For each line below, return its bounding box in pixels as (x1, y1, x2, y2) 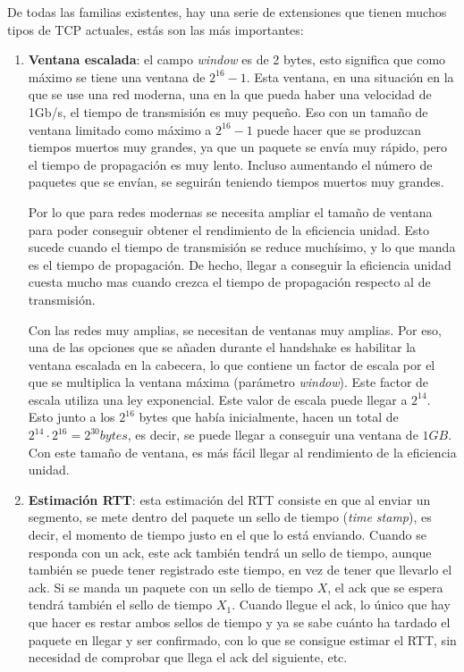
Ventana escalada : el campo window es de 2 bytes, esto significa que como (28, 50, 446, 69)
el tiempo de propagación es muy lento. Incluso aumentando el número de (28, 155, 433, 173)
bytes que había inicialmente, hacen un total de (139, 407, 399, 426)
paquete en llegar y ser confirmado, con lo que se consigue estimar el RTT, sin (28, 630, 457, 649)
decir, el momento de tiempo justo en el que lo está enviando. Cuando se (28, 525, 426, 544)
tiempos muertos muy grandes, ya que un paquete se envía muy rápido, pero (28, 138, 448, 156)
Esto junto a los (28, 407, 115, 426)
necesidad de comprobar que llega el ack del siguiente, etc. (28, 648, 348, 667)
